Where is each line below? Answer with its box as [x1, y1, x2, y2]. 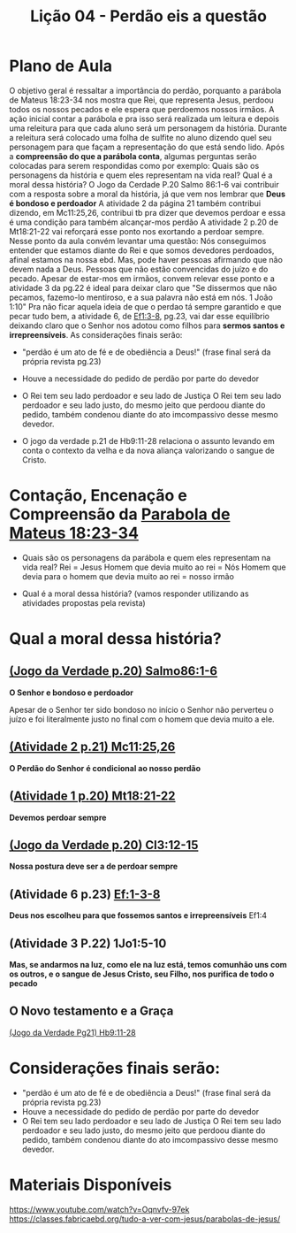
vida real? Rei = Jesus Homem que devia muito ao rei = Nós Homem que [21, 562, 286, 572]
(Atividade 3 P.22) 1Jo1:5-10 [9, 936, 167, 951]
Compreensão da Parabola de [9, 504, 231, 525]
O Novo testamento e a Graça [9, 1004, 174, 1019]
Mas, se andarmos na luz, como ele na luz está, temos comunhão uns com [9, 959, 287, 969]
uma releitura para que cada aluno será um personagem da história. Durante [9, 122, 287, 134]
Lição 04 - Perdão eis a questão [29, 6, 268, 27]
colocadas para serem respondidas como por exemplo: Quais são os [9, 160, 260, 171]
